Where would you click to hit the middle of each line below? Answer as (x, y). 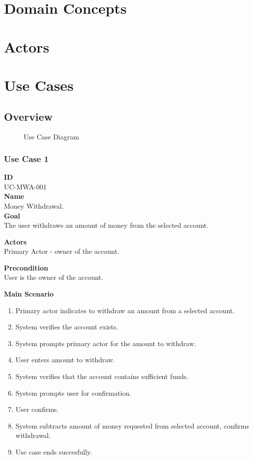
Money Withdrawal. (34, 205)
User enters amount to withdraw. (65, 360)
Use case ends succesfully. (54, 452)
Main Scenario (29, 294)
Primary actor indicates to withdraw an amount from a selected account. (125, 310)
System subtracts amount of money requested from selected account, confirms (132, 425)
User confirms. (37, 409)
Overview (28, 116)
